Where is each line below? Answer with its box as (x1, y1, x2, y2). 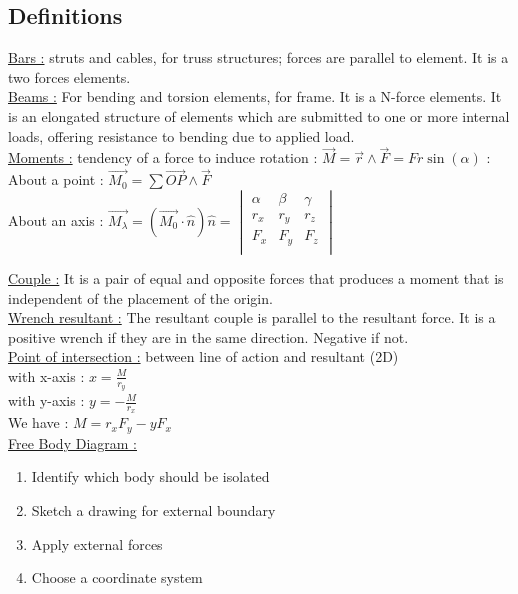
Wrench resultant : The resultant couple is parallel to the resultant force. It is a (8, 307, 496, 328)
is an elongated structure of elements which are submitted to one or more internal (8, 105, 510, 126)
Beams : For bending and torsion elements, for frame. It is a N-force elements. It (8, 86, 502, 107)
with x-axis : (8, 365, 85, 386)
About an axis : (8, 209, 104, 230)
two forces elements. (8, 66, 131, 87)
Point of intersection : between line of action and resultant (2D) (8, 346, 399, 367)
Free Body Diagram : (8, 432, 137, 453)
